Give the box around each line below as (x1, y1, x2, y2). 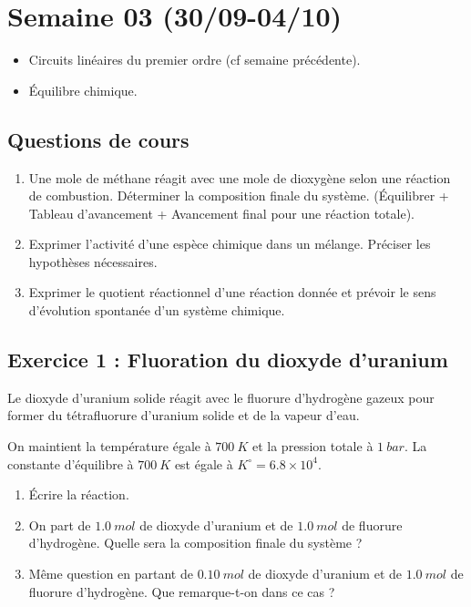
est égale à (174, 454, 233, 473)
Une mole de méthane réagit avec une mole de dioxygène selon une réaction (28, 168, 451, 187)
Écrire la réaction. (28, 485, 129, 504)
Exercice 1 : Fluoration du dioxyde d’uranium (7, 345, 448, 374)
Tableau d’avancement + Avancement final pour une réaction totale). (28, 203, 415, 222)
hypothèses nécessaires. (28, 252, 158, 271)
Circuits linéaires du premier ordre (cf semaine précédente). (28, 50, 361, 69)
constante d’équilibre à (7, 454, 134, 473)
